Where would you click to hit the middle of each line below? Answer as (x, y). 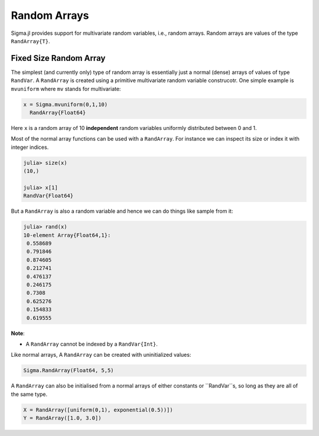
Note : (18, 333)
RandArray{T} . (30, 41)
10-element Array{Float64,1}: (67, 235)
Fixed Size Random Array (58, 58)
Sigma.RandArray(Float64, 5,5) (69, 370)
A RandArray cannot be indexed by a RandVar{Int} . (92, 344)
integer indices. (30, 147)
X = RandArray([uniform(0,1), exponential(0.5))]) (98, 410)
